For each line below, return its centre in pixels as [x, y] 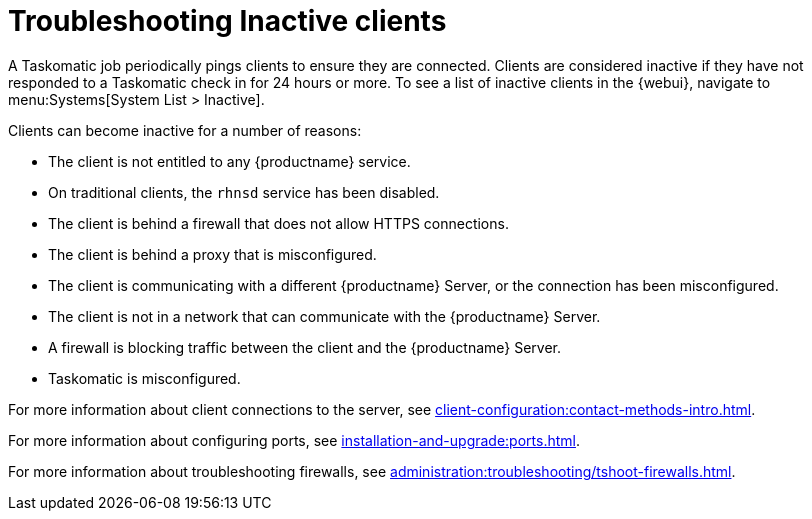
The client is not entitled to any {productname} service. [229, 161]
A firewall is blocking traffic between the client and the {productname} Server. [305, 347]
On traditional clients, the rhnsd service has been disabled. [244, 192]
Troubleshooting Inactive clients [227, 21]
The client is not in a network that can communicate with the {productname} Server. [324, 316]
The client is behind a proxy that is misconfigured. [212, 254]
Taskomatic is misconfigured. [144, 378]
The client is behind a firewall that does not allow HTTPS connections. [278, 223]
